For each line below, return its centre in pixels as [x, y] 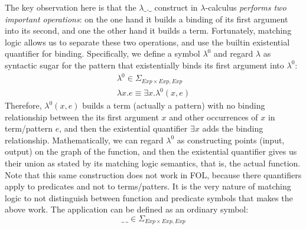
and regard [233, 53]
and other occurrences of [214, 117]
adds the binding [233, 128]
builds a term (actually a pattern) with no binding [174, 105]
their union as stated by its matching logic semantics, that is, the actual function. [153, 163]
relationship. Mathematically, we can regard [84, 140]
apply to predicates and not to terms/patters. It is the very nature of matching [148, 186]
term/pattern [29, 128]
